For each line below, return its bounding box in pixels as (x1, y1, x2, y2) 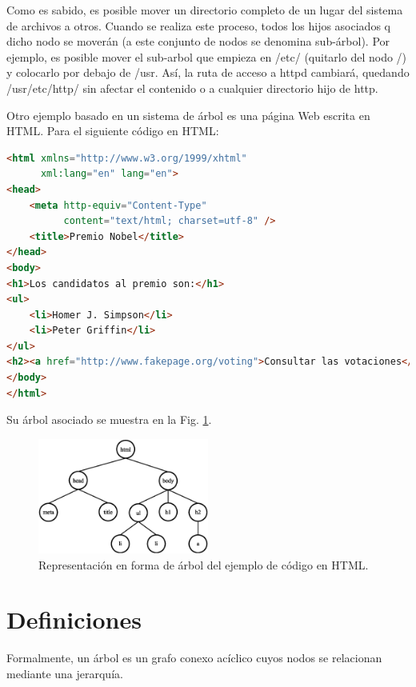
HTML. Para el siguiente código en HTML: (6, 122, 219, 139)
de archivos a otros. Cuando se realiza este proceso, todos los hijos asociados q (6, 17, 390, 34)
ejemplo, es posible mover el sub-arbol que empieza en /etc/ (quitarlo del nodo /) (6, 48, 407, 65)
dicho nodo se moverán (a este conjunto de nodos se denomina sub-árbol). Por (6, 33, 390, 50)
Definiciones (6, 603, 142, 636)
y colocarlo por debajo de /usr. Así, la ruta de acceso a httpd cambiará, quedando (6, 64, 410, 81)
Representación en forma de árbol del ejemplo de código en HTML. (38, 556, 369, 573)
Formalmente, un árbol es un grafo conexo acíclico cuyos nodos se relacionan (6, 649, 382, 666)
